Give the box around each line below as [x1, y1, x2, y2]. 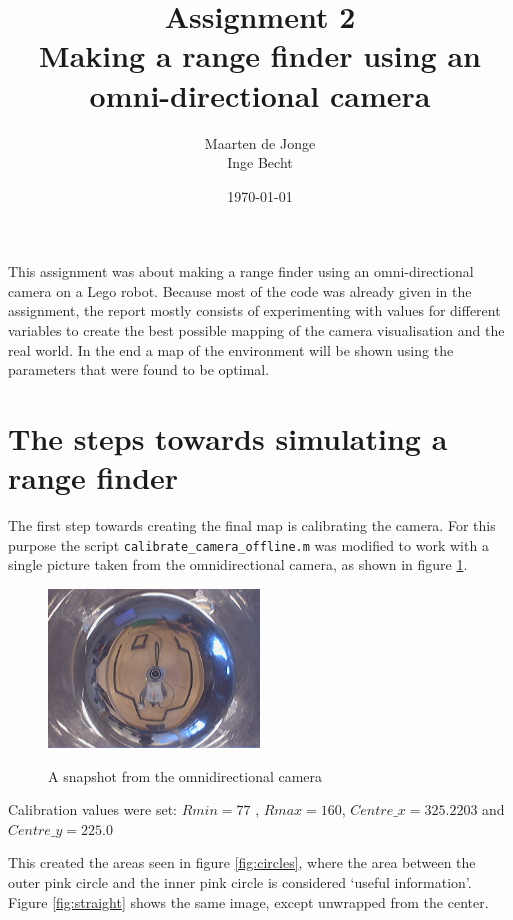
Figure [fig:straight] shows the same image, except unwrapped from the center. [8, 891, 489, 912]
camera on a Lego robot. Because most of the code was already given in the [8, 280, 472, 301]
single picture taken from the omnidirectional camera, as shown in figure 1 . [8, 554, 468, 575]
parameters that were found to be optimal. [8, 359, 270, 380]
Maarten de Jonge [204, 132, 316, 153]
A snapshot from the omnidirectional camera [48, 765, 323, 786]
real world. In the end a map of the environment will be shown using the [8, 339, 454, 360]
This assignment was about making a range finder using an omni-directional [8, 261, 474, 282]
